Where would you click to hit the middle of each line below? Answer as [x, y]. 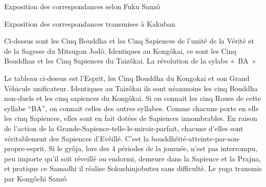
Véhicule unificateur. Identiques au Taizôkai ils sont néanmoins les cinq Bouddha [131, 88]
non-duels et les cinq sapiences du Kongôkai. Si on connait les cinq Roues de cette [133, 98]
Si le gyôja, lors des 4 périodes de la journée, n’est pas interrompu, [153, 148]
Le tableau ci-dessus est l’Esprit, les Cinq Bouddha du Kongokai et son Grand [127, 78]
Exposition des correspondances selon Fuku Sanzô [82, 6]
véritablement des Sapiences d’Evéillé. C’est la [77, 138]
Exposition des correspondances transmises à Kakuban [90, 23]
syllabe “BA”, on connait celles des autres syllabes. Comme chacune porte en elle [131, 108]
